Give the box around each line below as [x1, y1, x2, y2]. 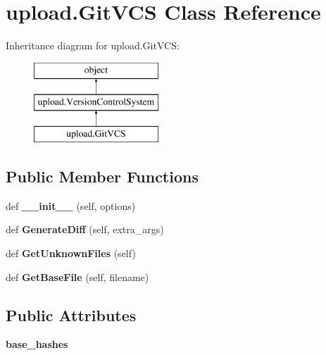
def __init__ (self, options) [6, 198, 136, 213]
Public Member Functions [6, 166, 199, 187]
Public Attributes [6, 304, 137, 325]
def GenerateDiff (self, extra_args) [6, 222, 164, 237]
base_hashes [6, 337, 68, 351]
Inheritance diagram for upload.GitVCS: [6, 38, 180, 53]
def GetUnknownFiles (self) [6, 246, 136, 261]
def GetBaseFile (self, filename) [6, 269, 149, 284]
